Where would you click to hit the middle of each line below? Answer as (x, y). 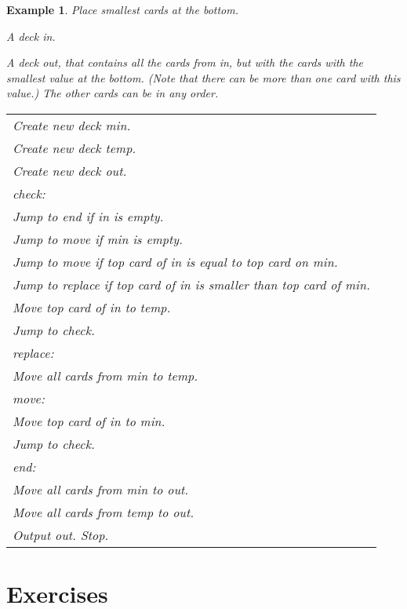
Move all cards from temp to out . (104, 512)
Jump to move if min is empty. (98, 239)
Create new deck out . (70, 170)
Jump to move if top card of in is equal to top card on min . (175, 261)
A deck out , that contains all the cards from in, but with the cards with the (185, 62)
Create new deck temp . (74, 148)
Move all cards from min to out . (101, 489)
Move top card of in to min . (89, 421)
